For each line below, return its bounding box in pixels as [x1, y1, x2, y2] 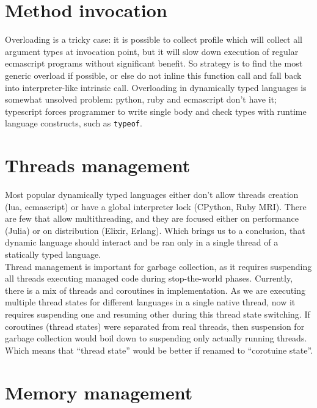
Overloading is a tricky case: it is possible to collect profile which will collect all [5, 33, 302, 46]
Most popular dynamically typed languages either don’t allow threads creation [5, 188, 299, 201]
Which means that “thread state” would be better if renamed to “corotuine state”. [5, 343, 313, 356]
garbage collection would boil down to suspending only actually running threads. [5, 332, 307, 344]
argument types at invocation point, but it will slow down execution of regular [5, 45, 299, 57]
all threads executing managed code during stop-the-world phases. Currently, [5, 272, 293, 285]
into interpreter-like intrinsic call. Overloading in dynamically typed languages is [5, 81, 307, 93]
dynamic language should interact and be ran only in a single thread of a [5, 236, 279, 249]
